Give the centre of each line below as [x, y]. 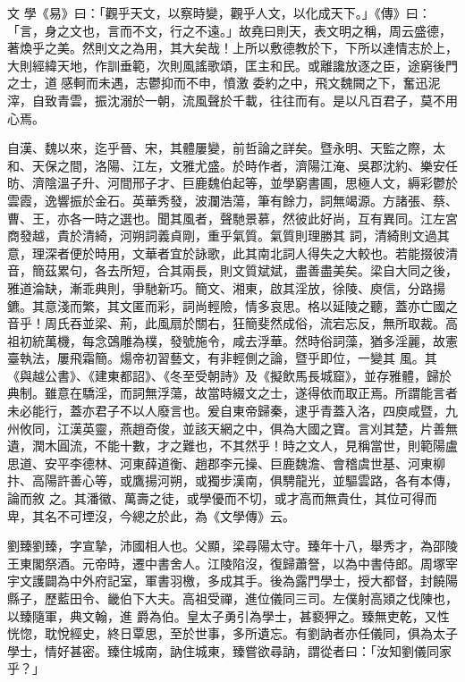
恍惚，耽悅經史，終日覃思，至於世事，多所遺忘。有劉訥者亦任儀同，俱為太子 [232, 633]
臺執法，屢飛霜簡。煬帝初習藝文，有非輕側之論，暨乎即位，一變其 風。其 [222, 358]
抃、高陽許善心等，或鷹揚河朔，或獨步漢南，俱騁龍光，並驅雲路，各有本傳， [232, 480]
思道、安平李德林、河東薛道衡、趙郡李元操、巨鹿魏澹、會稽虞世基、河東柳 [226, 463]
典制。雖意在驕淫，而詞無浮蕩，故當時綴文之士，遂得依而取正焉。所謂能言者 [232, 393]
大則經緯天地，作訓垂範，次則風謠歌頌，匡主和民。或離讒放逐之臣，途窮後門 [232, 65]
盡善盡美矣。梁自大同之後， [376, 270]
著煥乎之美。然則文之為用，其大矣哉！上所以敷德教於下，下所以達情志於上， [232, 48]
